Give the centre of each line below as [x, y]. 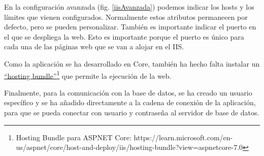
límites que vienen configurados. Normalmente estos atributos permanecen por [126, 17]
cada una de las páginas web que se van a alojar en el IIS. [94, 46]
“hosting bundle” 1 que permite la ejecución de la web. [88, 75]
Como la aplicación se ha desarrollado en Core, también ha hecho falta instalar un [132, 63]
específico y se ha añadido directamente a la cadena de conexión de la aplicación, [130, 102]
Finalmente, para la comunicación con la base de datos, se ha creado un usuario [128, 92]
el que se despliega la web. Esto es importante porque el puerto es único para [124, 36]
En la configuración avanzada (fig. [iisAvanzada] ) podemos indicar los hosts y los [129, 7]
